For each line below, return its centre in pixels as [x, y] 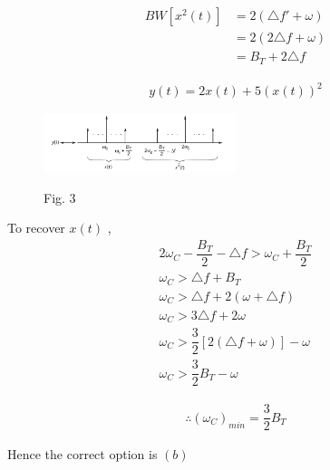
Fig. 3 [60, 197]
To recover [36, 228]
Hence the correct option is [82, 454]
